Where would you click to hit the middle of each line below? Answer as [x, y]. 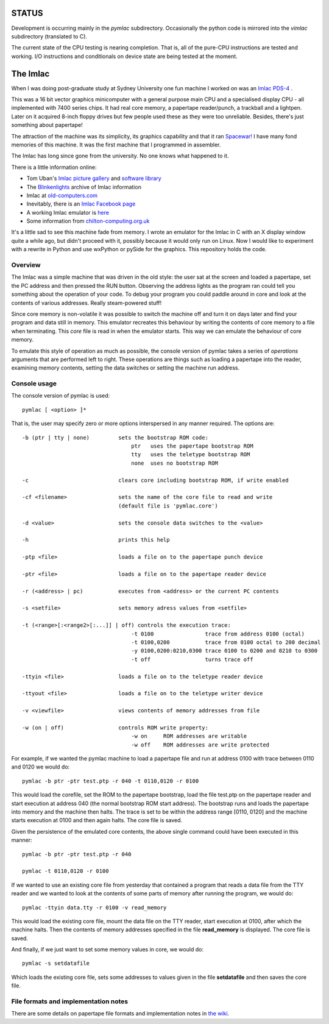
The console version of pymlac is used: [61, 396]
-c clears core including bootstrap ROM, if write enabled [155, 480]
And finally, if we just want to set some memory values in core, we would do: [108, 950]
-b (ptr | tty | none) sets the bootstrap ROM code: [115, 437]
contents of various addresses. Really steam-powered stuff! [86, 303]
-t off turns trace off [192, 659]
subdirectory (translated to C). [49, 36]
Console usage [34, 384]
